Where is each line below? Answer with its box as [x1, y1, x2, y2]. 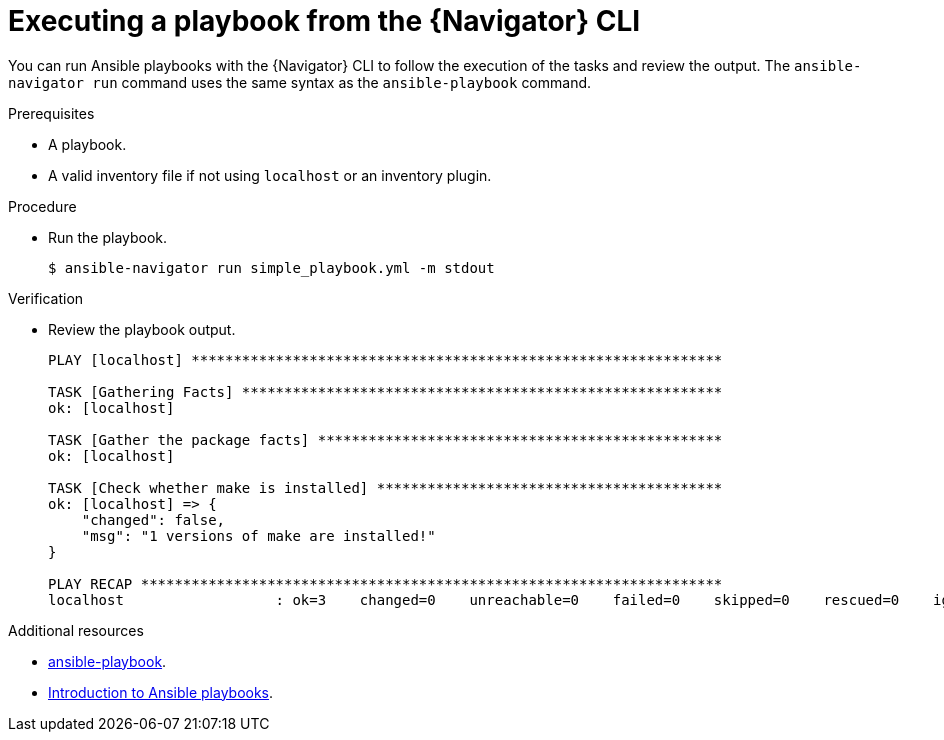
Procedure [8, 197, 77, 215]
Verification [8, 289, 84, 307]
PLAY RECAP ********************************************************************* [48, 575, 723, 592]
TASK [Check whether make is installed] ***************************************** [48, 479, 723, 496]
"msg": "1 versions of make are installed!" [81, 527, 436, 544]
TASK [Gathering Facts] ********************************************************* [48, 383, 723, 400]
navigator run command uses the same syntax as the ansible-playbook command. [8, 73, 592, 91]
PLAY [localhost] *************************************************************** [48, 351, 723, 368]
